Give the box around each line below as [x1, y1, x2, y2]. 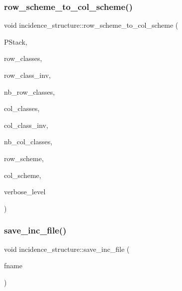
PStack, [4, 36, 27, 47]
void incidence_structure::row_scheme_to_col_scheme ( [4, 20, 179, 30]
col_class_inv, [4, 119, 48, 130]
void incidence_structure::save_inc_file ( [4, 243, 130, 254]
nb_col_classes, [4, 136, 53, 147]
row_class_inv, [4, 70, 51, 80]
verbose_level [4, 186, 46, 197]
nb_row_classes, [4, 86, 55, 97]
